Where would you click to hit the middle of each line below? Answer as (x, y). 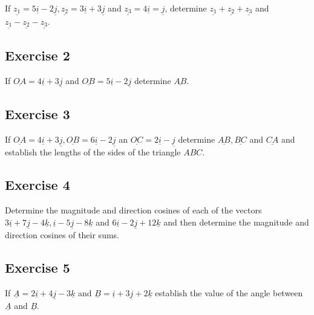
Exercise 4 (38, 185)
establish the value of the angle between (229, 292)
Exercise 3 (38, 114)
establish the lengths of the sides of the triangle (93, 152)
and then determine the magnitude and (236, 222)
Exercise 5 (38, 267)
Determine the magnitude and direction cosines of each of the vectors (133, 209)
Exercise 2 (38, 55)
